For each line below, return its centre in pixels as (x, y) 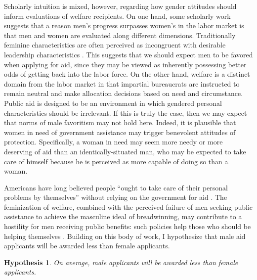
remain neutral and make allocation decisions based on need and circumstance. (124, 93)
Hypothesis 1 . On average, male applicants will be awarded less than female (121, 262)
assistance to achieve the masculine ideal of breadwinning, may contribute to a (123, 216)
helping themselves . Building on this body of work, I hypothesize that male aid (125, 236)
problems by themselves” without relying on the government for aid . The (116, 197)
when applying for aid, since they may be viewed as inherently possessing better (125, 64)
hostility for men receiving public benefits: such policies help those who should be (128, 226)
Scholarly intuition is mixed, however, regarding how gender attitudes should (120, 6)
